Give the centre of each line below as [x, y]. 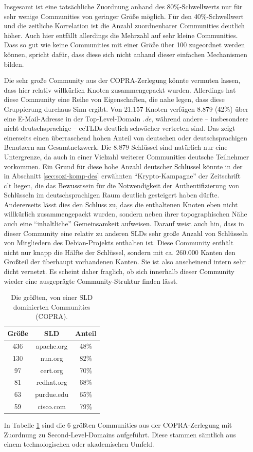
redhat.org [52, 382]
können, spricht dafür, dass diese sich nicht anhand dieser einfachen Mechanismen [126, 54]
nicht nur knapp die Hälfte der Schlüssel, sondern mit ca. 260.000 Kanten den [120, 252]
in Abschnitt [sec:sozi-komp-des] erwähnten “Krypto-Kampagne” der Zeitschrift [122, 176]
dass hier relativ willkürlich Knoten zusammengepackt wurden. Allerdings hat [120, 89]
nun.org [52, 358]
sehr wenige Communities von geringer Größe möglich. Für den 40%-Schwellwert [124, 16]
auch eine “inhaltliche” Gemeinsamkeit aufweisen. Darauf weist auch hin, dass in [124, 224]
